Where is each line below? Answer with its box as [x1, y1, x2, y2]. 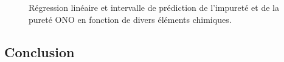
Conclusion [4, 42, 75, 61]
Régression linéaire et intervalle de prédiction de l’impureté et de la [29, 1, 279, 13]
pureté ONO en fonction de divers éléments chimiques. [29, 13, 232, 25]
